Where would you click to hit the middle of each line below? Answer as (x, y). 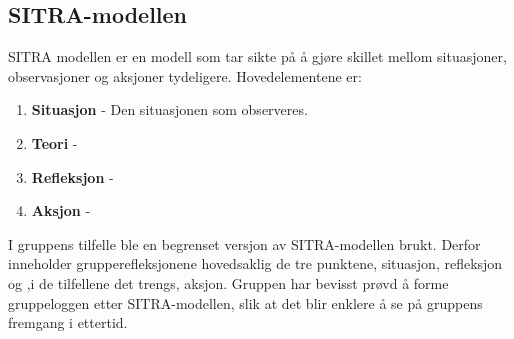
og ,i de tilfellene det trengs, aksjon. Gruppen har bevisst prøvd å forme (228, 282)
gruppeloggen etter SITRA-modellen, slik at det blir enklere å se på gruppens (245, 302)
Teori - (54, 142)
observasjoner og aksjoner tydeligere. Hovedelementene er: (185, 75)
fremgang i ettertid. (68, 322)
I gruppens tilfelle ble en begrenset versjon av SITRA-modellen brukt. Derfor (244, 243)
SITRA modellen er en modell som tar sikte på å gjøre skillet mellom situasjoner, (257, 56)
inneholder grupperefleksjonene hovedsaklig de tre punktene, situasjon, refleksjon (255, 263)
